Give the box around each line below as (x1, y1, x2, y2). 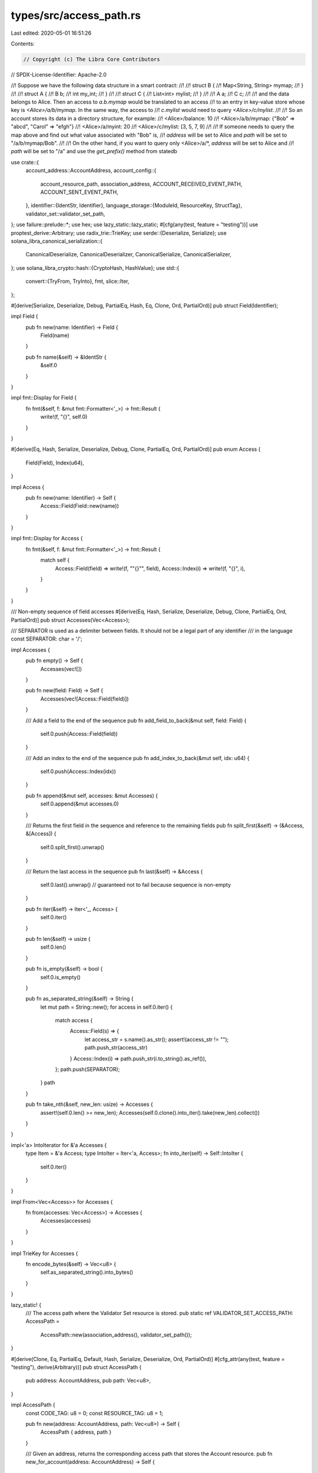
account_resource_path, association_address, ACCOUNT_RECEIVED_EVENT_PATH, (40, 180, 243, 187)
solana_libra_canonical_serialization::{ (11, 237, 103, 245)
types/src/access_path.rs (11, 9, 141, 22)
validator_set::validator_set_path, (25, 210, 105, 217)
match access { (55, 1017, 93, 1024)
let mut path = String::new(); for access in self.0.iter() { (40, 1003, 173, 1010)
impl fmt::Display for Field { (11, 394, 77, 401)
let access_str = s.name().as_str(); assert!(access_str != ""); (84, 1036, 229, 1043)
